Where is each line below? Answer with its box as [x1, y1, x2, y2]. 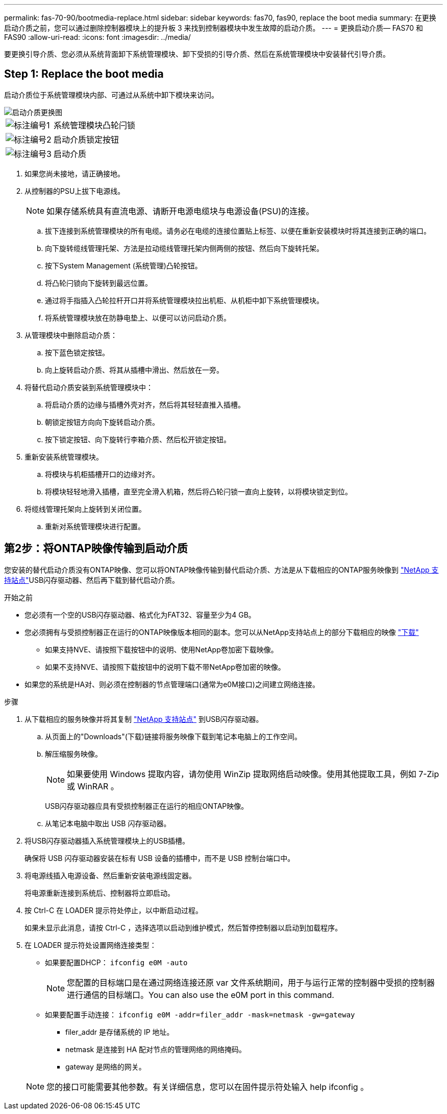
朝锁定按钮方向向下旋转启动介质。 [45, 417, 159, 426]
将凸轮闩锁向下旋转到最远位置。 [45, 278, 152, 287]
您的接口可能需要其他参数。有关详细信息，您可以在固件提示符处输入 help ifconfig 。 [46, 1081, 369, 1092]
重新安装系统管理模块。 [24, 452, 103, 461]
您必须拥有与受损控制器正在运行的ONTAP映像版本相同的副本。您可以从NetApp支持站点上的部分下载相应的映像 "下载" [24, 627, 419, 636]
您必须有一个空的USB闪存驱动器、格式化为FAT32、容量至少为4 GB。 [24, 610, 256, 619]
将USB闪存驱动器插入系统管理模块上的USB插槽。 [24, 836, 190, 845]
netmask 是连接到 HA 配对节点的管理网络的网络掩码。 [65, 1044, 246, 1054]
